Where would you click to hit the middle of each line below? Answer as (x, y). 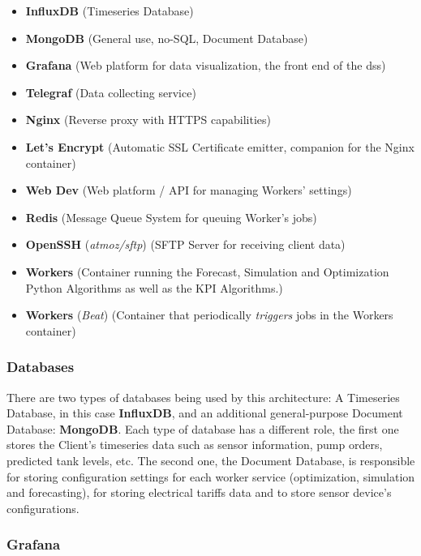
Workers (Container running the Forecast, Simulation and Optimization (207, 271)
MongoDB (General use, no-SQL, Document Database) (167, 38)
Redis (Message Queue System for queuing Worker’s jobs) (171, 217)
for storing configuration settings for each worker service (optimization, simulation (211, 476)
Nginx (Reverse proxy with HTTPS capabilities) (148, 120)
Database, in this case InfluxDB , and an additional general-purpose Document (205, 413)
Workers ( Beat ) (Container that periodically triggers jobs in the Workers (209, 315)
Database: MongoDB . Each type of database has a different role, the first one (203, 428)
